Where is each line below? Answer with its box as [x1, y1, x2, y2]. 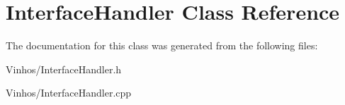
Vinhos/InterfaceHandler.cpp [6, 85, 132, 100]
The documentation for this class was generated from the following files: [6, 38, 318, 53]
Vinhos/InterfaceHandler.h [6, 61, 122, 76]
